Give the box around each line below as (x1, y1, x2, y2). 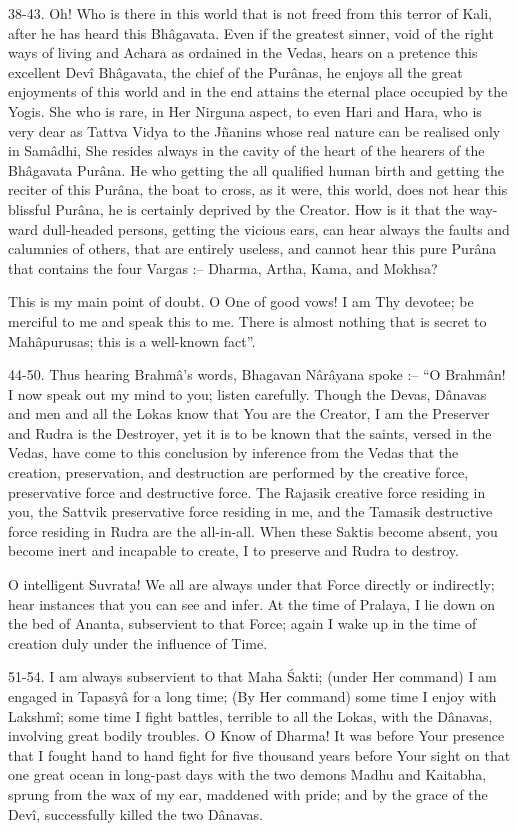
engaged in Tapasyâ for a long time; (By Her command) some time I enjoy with (8, 686, 497, 706)
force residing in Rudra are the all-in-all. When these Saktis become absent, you (8, 520, 498, 541)
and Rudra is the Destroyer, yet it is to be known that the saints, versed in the (8, 422, 492, 443)
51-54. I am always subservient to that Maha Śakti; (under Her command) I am (8, 666, 497, 687)
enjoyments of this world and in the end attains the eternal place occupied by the (8, 81, 508, 102)
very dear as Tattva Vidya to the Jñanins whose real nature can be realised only (8, 120, 501, 141)
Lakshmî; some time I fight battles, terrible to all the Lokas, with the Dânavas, (8, 705, 493, 726)
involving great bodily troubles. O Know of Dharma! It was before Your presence (8, 725, 505, 746)
